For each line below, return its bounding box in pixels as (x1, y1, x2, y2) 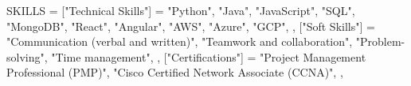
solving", (6, 48, 48, 65)
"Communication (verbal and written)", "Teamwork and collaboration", (6, 33, 353, 50)
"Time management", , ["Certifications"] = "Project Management (51, 48, 366, 65)
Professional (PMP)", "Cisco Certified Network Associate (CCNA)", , (6, 64, 343, 80)
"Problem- (355, 33, 405, 50)
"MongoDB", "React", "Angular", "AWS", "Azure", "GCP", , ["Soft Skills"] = (6, 17, 375, 34)
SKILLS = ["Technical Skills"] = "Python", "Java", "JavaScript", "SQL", (6, 2, 355, 18)
